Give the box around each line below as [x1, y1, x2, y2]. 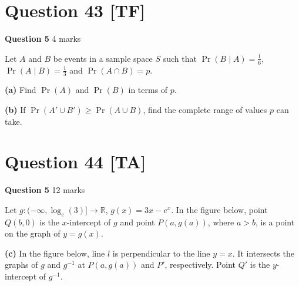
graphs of [5, 258, 38, 271]
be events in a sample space [53, 52, 153, 64]
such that [163, 52, 197, 64]
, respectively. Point [164, 258, 236, 271]
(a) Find [5, 84, 36, 96]
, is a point [255, 215, 295, 228]
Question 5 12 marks [5, 184, 85, 196]
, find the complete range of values [143, 103, 267, 115]
